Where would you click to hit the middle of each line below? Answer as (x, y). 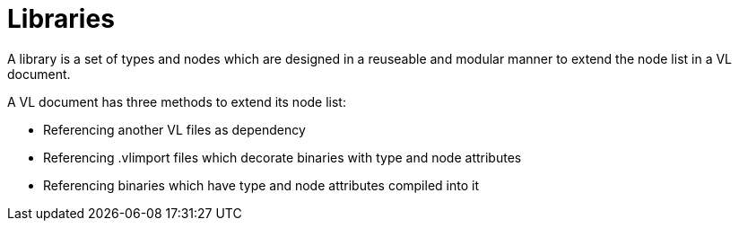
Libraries (61, 19)
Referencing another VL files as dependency (174, 129)
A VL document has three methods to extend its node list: (177, 101)
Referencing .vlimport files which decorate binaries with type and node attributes (283, 157)
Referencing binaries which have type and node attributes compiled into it (261, 185)
